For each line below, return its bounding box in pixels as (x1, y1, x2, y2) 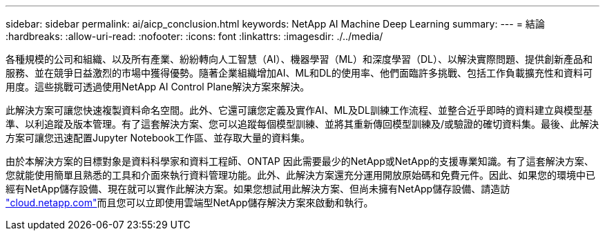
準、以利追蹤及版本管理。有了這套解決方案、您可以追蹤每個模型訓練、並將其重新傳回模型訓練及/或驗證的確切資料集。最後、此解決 (6, 118, 599, 130)
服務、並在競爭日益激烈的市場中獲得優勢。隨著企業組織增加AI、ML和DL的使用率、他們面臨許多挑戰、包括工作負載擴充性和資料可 (6, 67, 593, 79)
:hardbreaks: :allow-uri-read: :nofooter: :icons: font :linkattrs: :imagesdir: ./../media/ (6, 30, 383, 42)
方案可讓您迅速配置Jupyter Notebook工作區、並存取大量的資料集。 (6, 132, 311, 144)
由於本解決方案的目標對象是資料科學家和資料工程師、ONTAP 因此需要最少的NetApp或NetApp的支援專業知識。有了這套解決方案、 (6, 155, 594, 167)
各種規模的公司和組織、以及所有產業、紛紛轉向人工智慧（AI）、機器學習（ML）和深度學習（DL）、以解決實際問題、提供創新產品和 (6, 53, 593, 65)
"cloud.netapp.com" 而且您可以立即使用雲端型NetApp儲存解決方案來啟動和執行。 (6, 197, 374, 208)
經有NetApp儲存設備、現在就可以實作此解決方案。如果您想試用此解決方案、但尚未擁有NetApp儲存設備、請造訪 (6, 183, 510, 195)
